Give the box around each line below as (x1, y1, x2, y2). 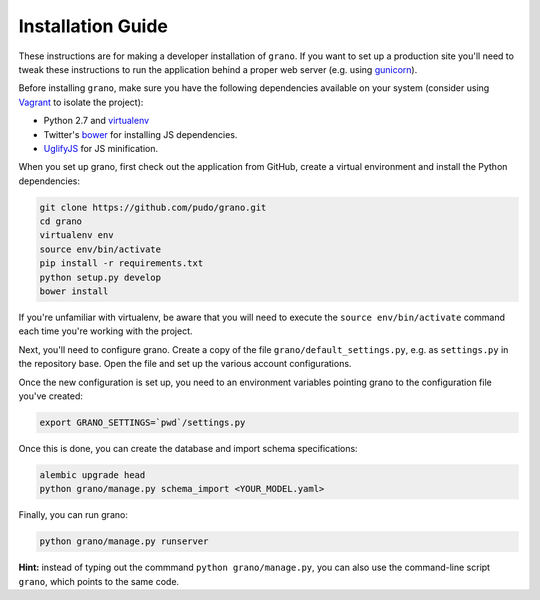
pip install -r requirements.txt (39, 258, 204, 269)
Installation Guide (18, 15, 169, 37)
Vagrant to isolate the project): (18, 96, 144, 108)
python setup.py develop (39, 271, 162, 283)
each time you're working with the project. (18, 325, 194, 337)
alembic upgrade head (39, 469, 146, 480)
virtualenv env (39, 230, 114, 241)
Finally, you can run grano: (18, 509, 129, 521)
